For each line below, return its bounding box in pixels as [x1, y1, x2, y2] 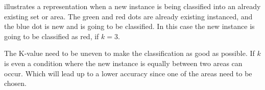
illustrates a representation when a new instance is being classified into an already [4, 1, 261, 11]
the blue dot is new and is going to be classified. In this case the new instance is [4, 21, 255, 32]
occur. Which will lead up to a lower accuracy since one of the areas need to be [4, 68, 252, 78]
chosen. [4, 78, 27, 88]
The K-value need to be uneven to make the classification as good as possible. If [4, 48, 255, 58]
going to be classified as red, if [4, 31, 99, 41]
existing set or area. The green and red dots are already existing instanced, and [4, 11, 253, 21]
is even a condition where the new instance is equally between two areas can [4, 57, 243, 68]
